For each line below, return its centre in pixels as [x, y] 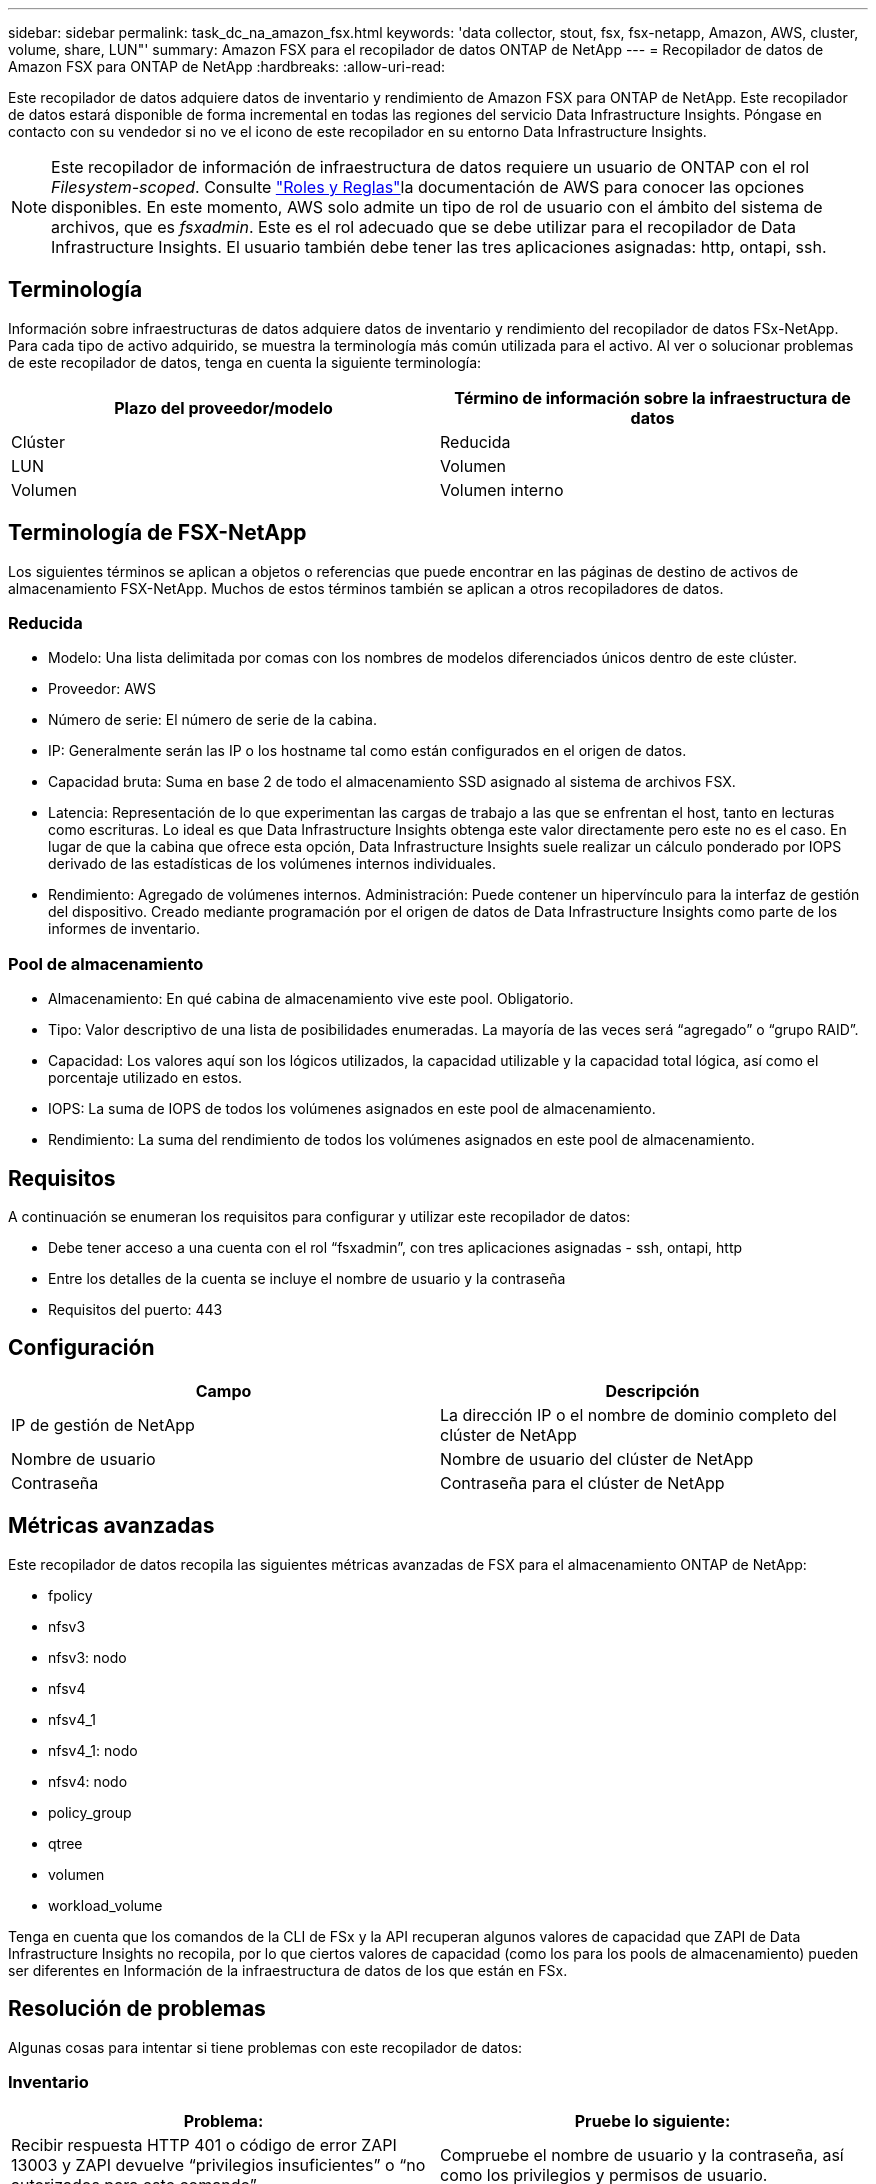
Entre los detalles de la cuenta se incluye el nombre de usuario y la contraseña [307, 1279]
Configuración [81, 1348]
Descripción [652, 1390]
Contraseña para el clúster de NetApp [582, 1482]
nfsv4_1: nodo [93, 1750]
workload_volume [105, 1905]
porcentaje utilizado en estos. [145, 1078]
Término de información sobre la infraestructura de [652, 397]
